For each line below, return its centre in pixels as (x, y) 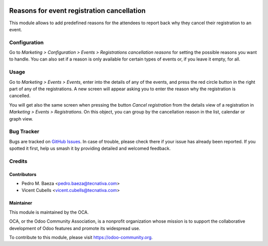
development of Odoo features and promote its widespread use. (75, 228)
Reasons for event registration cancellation (77, 11)
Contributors (23, 174)
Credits (18, 161)
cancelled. (20, 96)
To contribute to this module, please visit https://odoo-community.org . (81, 237)
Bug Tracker (24, 131)
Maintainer (21, 203)
